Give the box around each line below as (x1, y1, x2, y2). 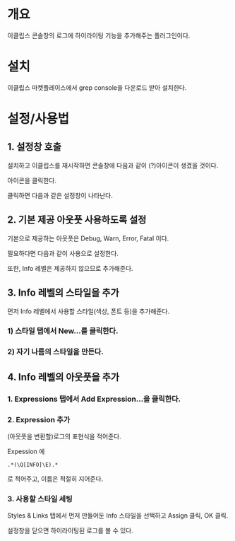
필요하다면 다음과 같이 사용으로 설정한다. (7, 249, 119, 257)
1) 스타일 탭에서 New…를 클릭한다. (7, 326, 119, 336)
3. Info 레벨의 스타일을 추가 (7, 287, 120, 299)
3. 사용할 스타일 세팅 (7, 494, 73, 504)
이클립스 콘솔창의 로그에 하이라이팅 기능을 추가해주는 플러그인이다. (7, 31, 191, 40)
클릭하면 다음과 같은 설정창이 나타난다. (7, 191, 113, 199)
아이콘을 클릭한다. (7, 176, 57, 185)
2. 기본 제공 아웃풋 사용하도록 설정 (7, 214, 147, 226)
